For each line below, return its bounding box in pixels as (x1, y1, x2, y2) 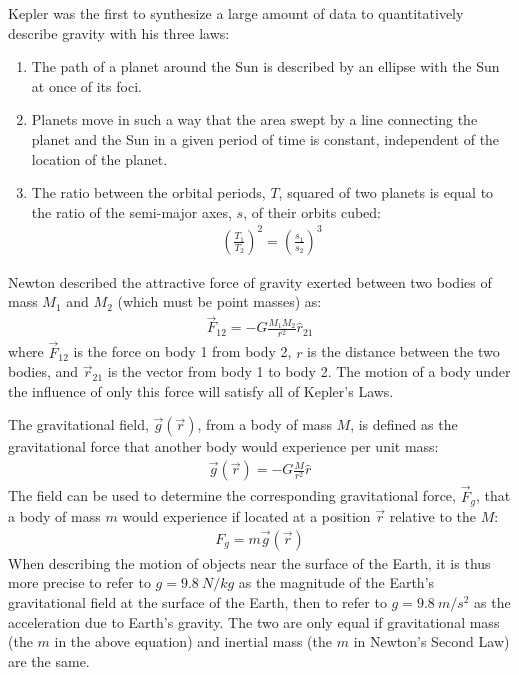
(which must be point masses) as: (117, 291, 322, 312)
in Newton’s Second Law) (353, 631, 510, 652)
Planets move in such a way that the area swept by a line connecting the (31, 109, 478, 130)
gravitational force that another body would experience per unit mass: (8, 436, 439, 457)
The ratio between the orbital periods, (31, 182, 266, 203)
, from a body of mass (197, 414, 332, 435)
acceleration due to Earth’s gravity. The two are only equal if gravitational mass (8, 611, 500, 632)
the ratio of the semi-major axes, (31, 201, 232, 222)
